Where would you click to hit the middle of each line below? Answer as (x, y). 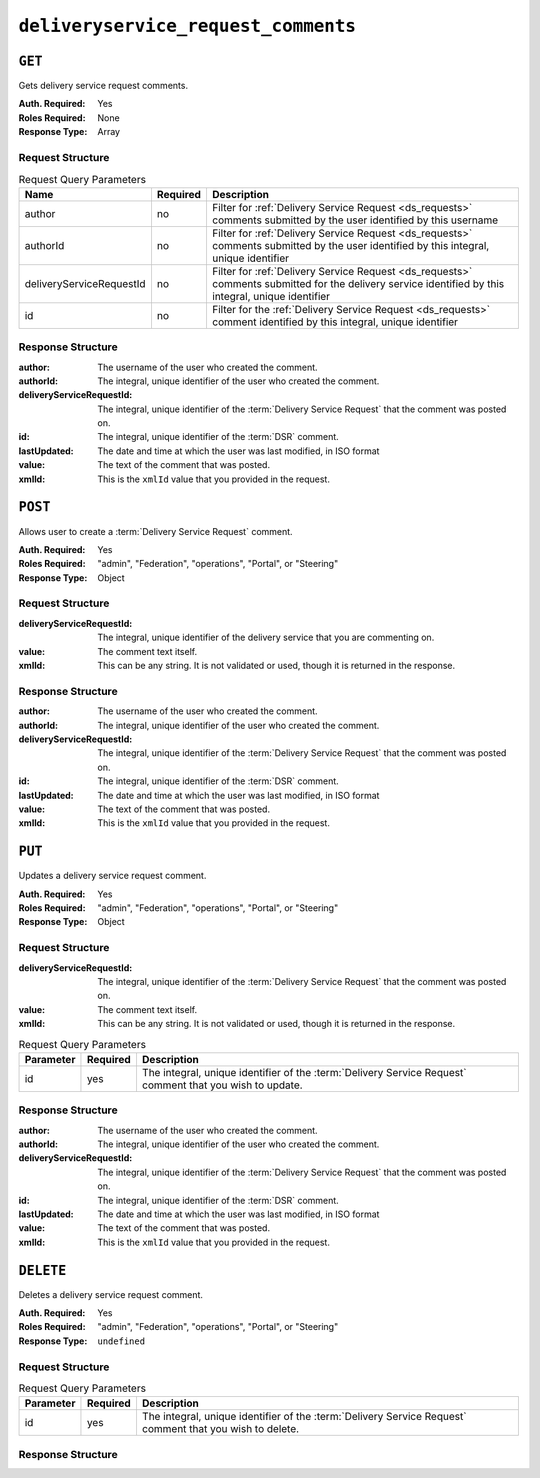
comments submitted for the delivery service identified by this (358, 283)
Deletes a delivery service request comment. (111, 1294)
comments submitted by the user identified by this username (355, 220)
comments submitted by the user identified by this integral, (350, 245)
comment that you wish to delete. (220, 1429)
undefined (121, 1341)
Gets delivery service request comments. (103, 86)
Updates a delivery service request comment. (112, 876)
